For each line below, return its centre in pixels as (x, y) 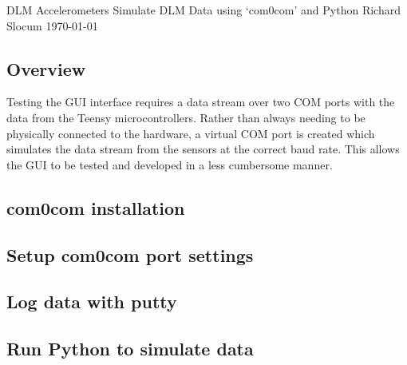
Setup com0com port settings (130, 254)
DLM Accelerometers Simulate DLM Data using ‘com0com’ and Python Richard (203, 10)
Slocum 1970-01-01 (52, 25)
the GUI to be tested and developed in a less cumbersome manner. (170, 164)
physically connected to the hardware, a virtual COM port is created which (191, 133)
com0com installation (96, 207)
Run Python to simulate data (130, 349)
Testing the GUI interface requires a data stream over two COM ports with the (201, 102)
